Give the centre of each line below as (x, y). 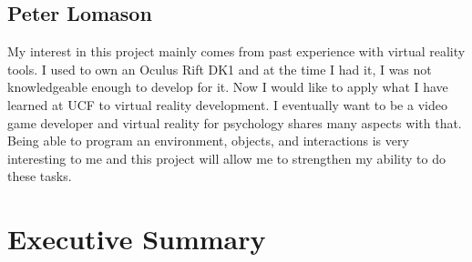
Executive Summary (137, 239)
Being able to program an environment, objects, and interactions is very (208, 141)
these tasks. (40, 176)
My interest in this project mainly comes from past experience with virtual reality (236, 51)
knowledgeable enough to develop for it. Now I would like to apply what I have (228, 87)
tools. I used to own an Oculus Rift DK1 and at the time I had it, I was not (220, 69)
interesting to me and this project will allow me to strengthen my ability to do (226, 158)
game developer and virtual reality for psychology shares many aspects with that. (235, 122)
